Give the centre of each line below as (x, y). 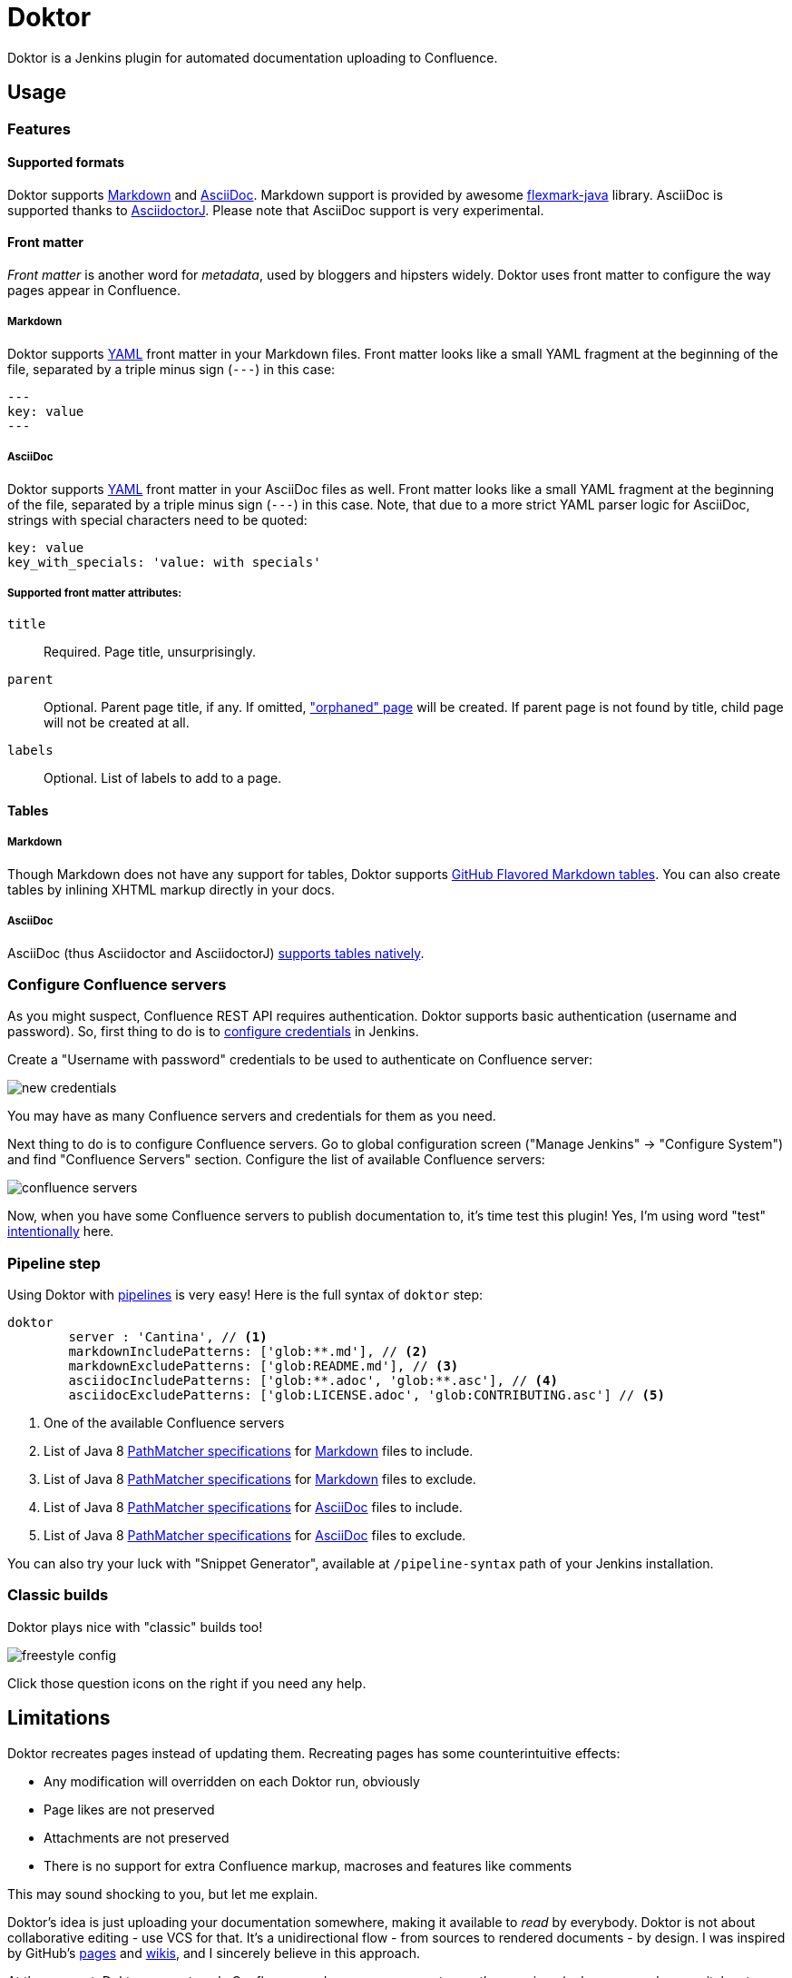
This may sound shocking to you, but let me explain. (163, 1894)
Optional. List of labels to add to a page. (163, 778)
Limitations (59, 1718)
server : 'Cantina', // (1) (168, 1337)
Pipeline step (54, 1263)
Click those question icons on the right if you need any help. (187, 1683)
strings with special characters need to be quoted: (157, 519)
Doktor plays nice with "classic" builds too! (135, 1627)
